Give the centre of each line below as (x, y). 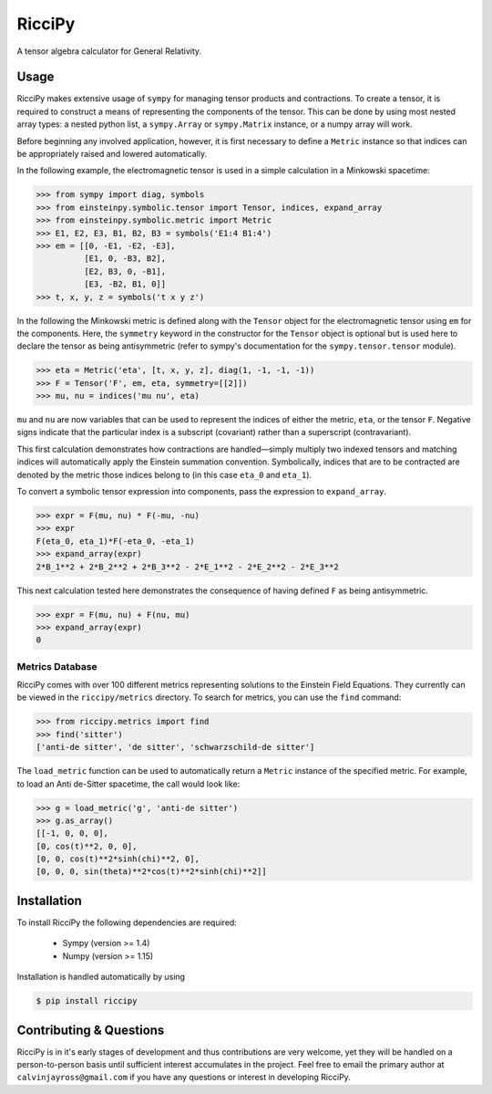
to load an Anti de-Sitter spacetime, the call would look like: (128, 784)
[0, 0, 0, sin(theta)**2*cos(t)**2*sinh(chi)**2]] (152, 872)
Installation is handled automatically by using (101, 977)
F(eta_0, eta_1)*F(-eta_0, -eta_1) (115, 541)
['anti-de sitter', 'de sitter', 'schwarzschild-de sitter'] (175, 747)
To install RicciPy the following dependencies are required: (127, 922)
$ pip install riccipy (87, 1001)
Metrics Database (57, 666)
